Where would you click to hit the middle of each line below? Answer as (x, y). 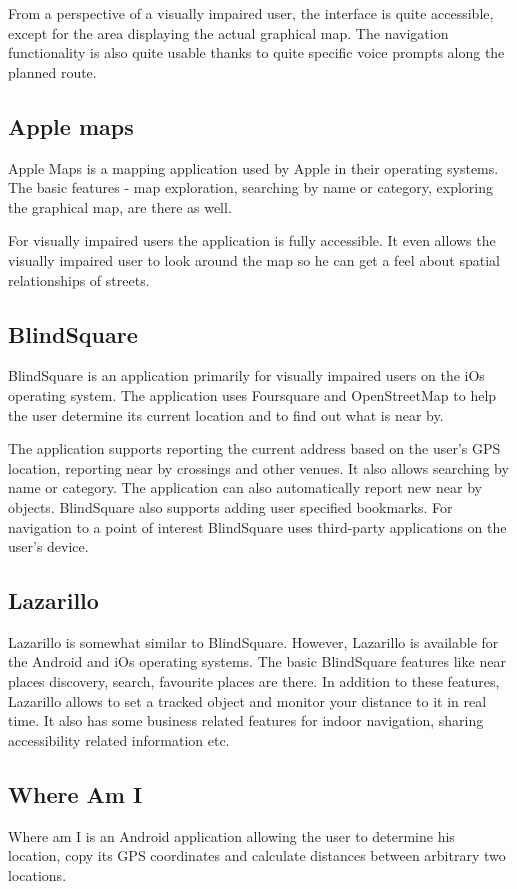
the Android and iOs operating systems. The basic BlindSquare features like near (257, 661)
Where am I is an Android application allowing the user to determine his (231, 835)
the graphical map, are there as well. (120, 206)
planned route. (52, 71)
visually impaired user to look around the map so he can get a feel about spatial (254, 259)
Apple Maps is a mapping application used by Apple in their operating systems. (253, 167)
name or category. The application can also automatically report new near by (245, 487)
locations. (37, 874)
